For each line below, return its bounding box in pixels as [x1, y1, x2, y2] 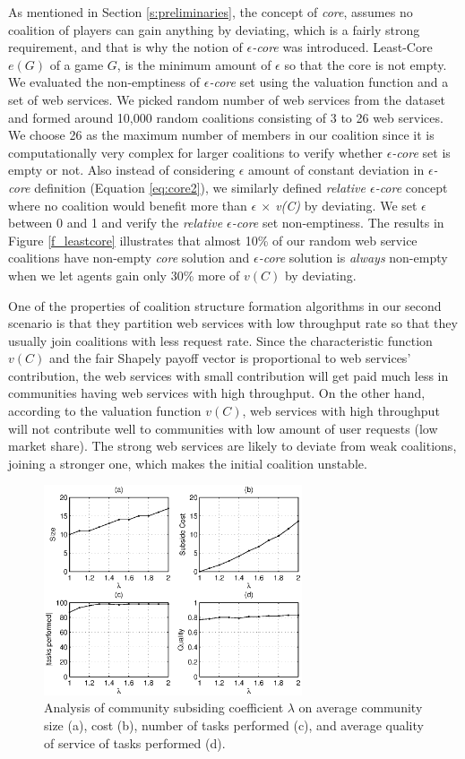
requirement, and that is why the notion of [8, 38, 243, 56]
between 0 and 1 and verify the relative [8, 213, 223, 232]
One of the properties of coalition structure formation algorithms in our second [8, 296, 442, 315]
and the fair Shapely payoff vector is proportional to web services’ [48, 349, 411, 367]
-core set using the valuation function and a [209, 73, 449, 91]
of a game [49, 55, 104, 73]
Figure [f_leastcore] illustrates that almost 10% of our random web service [8, 230, 418, 249]
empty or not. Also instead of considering [8, 160, 236, 179]
